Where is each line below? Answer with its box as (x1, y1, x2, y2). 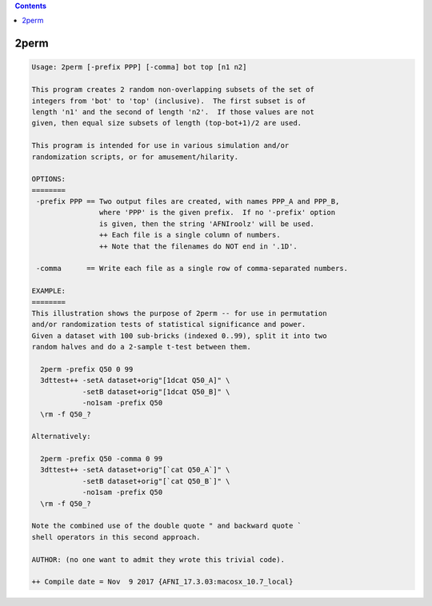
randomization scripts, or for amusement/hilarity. (31, 152, 239, 161)
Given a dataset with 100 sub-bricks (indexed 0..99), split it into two (31, 331, 327, 340)
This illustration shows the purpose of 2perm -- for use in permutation (31, 309, 327, 317)
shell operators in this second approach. (31, 532, 201, 541)
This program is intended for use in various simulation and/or (31, 141, 290, 150)
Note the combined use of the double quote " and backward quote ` (31, 521, 302, 531)
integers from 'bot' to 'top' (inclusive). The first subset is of (31, 96, 306, 106)
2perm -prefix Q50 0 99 (40, 365, 134, 373)
